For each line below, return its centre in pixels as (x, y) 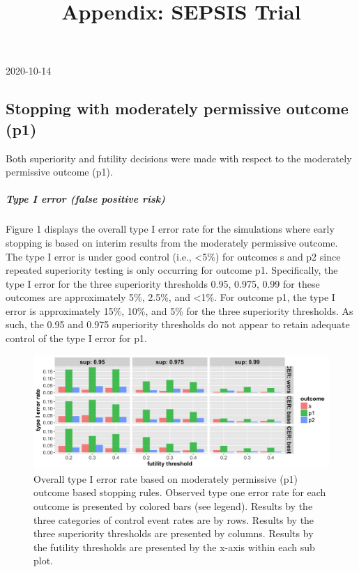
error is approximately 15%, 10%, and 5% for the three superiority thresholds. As (179, 310)
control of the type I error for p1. (76, 338)
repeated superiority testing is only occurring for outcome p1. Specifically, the (172, 270)
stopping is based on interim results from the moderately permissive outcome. (172, 242)
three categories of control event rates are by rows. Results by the (174, 519)
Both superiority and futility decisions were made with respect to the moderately (179, 158)
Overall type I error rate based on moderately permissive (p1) (166, 478)
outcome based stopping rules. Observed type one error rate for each (180, 492)
